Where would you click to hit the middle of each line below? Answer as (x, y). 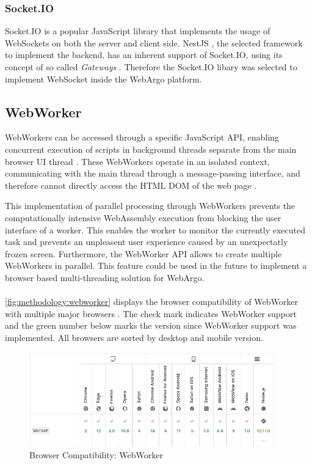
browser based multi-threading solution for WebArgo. (105, 277)
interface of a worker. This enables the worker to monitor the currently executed (155, 229)
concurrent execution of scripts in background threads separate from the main (151, 149)
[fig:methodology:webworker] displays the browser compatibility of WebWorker (152, 302)
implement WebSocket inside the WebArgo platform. (103, 79)
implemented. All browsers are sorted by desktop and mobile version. (134, 337)
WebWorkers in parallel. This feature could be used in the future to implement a (156, 265)
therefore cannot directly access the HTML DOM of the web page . (131, 185)
